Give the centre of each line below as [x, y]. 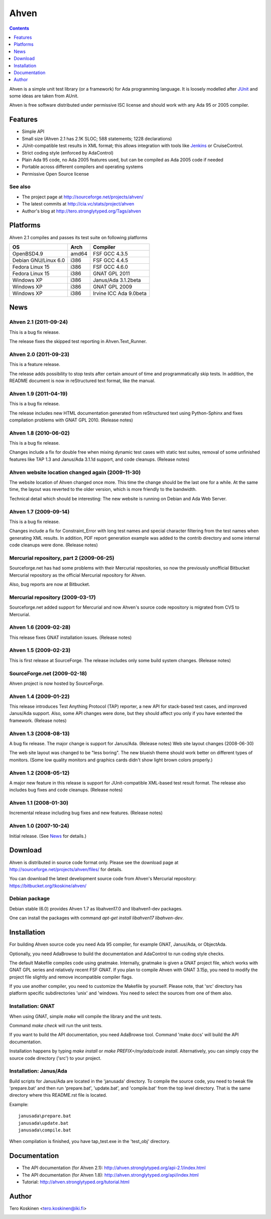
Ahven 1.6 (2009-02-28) [40, 627]
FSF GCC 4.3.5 [110, 253]
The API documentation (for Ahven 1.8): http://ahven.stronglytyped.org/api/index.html [110, 1175]
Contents [19, 28]
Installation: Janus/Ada [38, 1071]
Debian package [30, 899]
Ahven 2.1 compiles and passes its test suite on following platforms [78, 237]
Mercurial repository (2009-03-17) [53, 597]
